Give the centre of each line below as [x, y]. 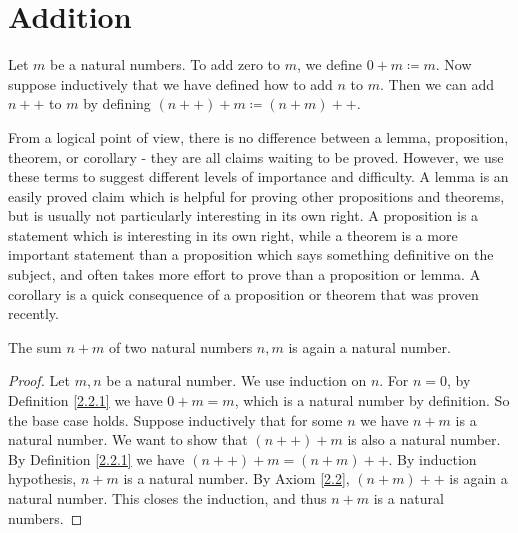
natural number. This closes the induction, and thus [167, 498]
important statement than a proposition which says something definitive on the [251, 254]
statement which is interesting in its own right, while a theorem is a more [233, 234]
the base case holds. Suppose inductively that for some [175, 419]
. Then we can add [437, 83]
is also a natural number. [424, 439]
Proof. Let [39, 380]
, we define [329, 64]
